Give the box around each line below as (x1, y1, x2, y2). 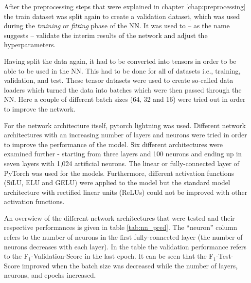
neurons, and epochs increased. (4, 270, 96, 280)
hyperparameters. (4, 39, 56, 50)
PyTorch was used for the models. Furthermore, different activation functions (4, 168, 234, 178)
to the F (4, 251, 29, 261)
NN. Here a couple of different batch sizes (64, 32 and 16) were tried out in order (4, 94, 246, 104)
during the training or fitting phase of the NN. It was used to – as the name (4, 20, 230, 31)
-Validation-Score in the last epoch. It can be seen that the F (31, 251, 214, 261)
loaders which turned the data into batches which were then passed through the (4, 84, 242, 94)
